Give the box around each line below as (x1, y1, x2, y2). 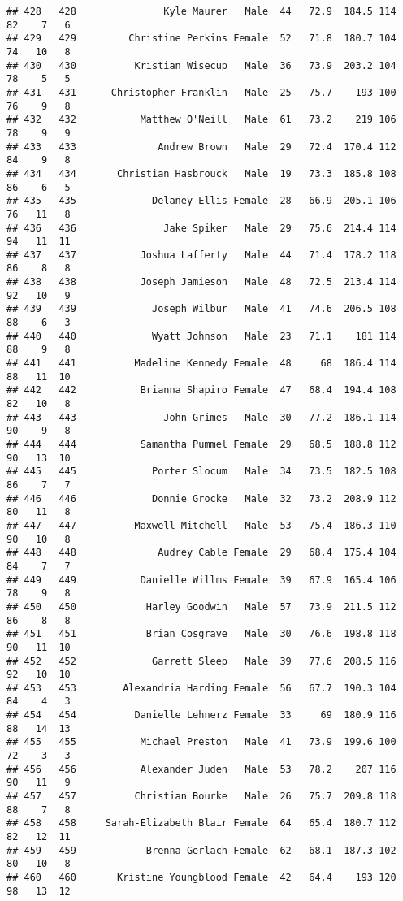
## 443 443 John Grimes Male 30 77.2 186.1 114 (6, 411, 396, 423)
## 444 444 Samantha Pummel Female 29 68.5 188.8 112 (6, 439, 396, 450)
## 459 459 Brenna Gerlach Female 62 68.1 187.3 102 (6, 844, 396, 856)
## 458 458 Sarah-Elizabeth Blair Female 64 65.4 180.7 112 (6, 817, 396, 830)
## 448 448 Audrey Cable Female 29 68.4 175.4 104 (6, 547, 396, 559)
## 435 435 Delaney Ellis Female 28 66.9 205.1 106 (6, 195, 396, 207)
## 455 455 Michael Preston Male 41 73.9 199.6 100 (6, 736, 396, 748)
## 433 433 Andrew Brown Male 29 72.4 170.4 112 (6, 141, 396, 153)
